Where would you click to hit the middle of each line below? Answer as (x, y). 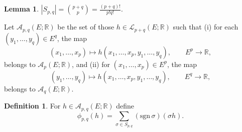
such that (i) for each (206, 27)
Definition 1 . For (32, 106)
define (125, 106)
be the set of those (86, 27)
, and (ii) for (91, 64)
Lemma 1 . (22, 9)
